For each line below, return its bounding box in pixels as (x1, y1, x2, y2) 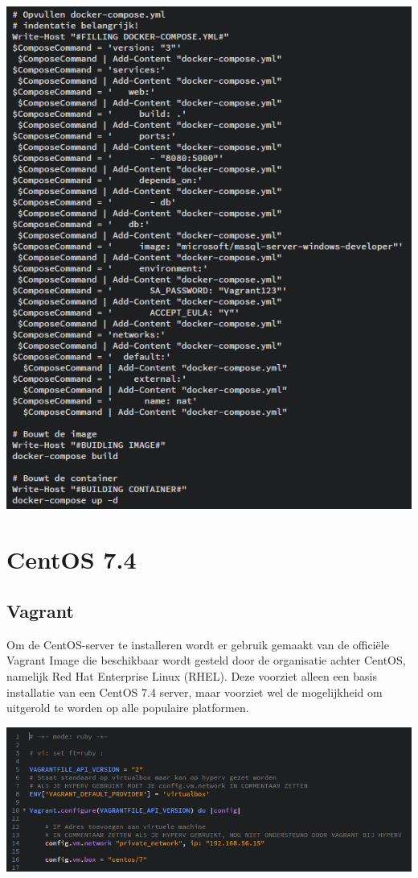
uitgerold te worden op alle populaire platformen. (6, 699, 249, 716)
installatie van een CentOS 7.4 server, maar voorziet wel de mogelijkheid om (6, 683, 383, 700)
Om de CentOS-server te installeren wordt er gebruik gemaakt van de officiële (6, 636, 389, 652)
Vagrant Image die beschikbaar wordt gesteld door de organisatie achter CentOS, (6, 652, 406, 669)
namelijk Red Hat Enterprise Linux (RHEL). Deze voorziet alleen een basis (6, 667, 377, 684)
